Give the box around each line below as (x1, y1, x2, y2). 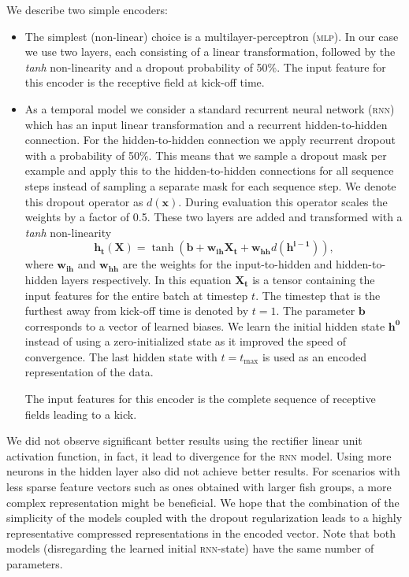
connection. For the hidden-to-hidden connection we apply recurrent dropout (24, 131, 396, 148)
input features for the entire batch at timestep (24, 287, 248, 303)
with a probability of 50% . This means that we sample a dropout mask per (24, 146, 387, 163)
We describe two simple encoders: (6, 2, 168, 17)
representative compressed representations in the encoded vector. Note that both (6, 524, 396, 541)
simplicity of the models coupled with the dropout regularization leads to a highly (6, 509, 403, 526)
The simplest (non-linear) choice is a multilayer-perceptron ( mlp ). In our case (24, 28, 399, 44)
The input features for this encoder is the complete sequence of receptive (24, 390, 376, 407)
